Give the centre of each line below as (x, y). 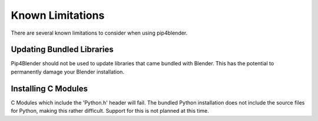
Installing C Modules (49, 88)
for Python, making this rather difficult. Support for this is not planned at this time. (110, 111)
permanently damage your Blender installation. (68, 72)
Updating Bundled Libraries (62, 50)
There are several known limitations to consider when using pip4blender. (99, 33)
